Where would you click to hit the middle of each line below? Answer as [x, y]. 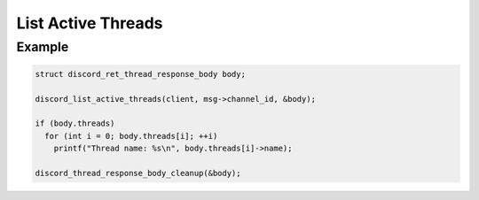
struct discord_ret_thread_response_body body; [140, 74]
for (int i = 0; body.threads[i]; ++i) [131, 136]
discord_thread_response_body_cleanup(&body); [138, 173]
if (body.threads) [75, 123]
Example [43, 47]
